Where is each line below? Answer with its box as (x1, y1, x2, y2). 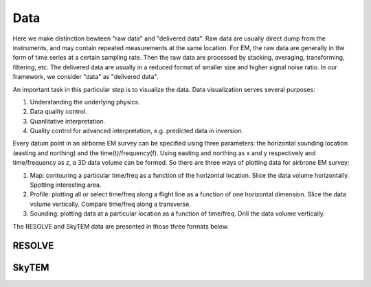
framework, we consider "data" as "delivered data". (12, 73, 159, 81)
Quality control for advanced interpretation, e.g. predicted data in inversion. (30, 127, 244, 135)
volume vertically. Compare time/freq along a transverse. (30, 200, 192, 208)
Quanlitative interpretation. (30, 117, 106, 125)
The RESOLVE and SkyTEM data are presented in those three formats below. (12, 222, 229, 230)
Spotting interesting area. (30, 181, 102, 189)
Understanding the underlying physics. (30, 97, 140, 106)
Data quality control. (30, 107, 87, 116)
